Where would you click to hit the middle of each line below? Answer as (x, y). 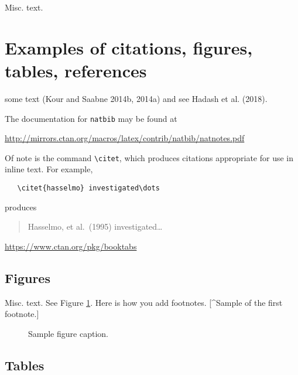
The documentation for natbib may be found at (91, 118)
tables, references (76, 70)
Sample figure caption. (68, 333)
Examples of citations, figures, (129, 47)
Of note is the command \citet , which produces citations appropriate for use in (149, 157)
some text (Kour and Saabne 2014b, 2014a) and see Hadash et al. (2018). (136, 98)
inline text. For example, (49, 169)
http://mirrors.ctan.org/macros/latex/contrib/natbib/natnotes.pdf (125, 138)
